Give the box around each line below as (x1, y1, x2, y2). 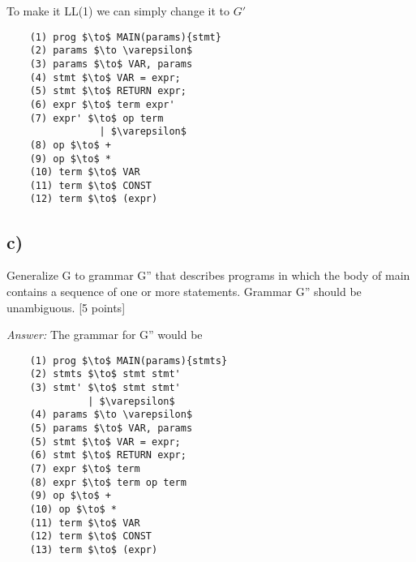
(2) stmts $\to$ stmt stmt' (29, 368, 181, 380)
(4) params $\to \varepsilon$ (29, 409, 193, 421)
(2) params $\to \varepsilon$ (29, 45, 193, 57)
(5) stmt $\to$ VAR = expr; (29, 435, 181, 448)
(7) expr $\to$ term (29, 462, 140, 474)
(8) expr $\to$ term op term (29, 476, 187, 488)
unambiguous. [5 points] (6, 298, 126, 315)
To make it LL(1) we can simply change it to (6, 2, 229, 19)
